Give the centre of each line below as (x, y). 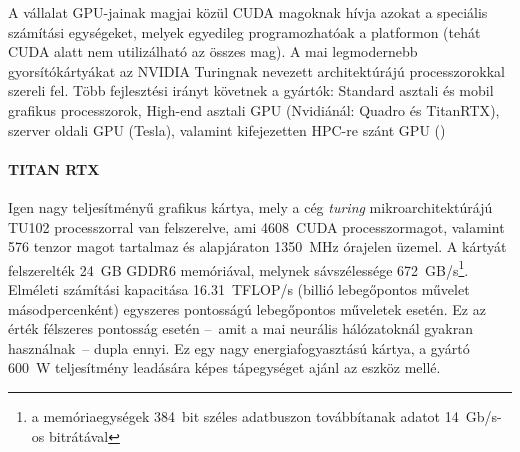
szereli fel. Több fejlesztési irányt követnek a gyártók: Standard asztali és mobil (251, 90)
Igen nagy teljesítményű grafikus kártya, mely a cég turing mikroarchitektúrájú (250, 206)
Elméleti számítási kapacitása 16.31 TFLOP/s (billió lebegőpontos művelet (239, 288)
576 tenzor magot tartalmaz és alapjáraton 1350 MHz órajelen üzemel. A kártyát (257, 246)
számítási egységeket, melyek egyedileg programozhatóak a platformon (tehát (244, 31)
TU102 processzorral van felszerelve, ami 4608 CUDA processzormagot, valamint (256, 226)
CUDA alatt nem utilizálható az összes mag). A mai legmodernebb (213, 51)
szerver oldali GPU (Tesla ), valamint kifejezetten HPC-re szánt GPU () (227, 129)
